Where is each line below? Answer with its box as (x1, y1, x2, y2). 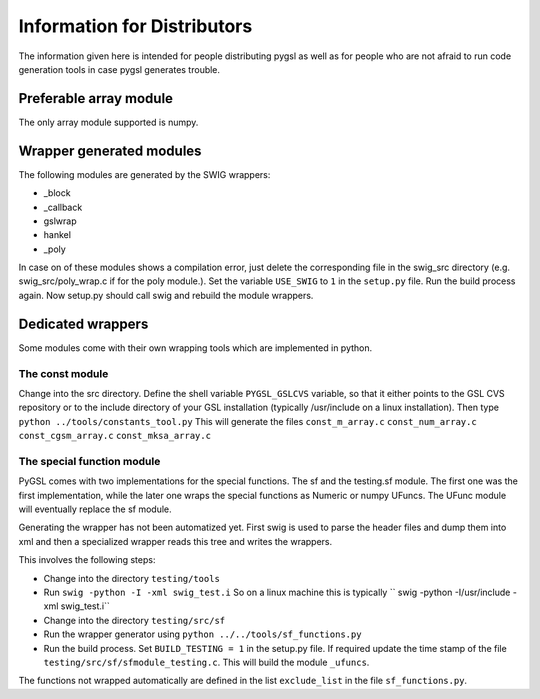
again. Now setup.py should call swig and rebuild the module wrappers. (18, 289, 314, 301)
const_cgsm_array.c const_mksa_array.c (18, 430, 212, 442)
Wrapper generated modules (18, 142, 202, 159)
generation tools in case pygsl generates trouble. (18, 63, 220, 75)
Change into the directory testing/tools (43, 572, 220, 584)
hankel (43, 229, 72, 241)
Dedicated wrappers (18, 315, 149, 332)
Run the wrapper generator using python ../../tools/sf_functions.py (43, 628, 362, 640)
